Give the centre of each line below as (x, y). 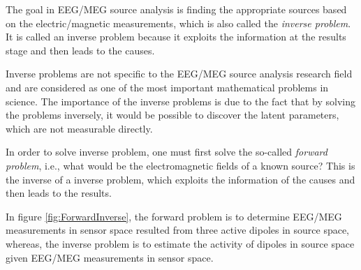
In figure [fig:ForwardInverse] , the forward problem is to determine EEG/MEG (174, 216)
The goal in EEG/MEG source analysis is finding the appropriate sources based (176, 9)
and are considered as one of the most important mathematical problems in (167, 87)
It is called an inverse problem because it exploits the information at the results (176, 37)
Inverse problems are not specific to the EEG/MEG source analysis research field (179, 74)
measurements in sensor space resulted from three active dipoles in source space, (178, 230)
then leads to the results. (59, 193)
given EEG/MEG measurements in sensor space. (110, 257)
